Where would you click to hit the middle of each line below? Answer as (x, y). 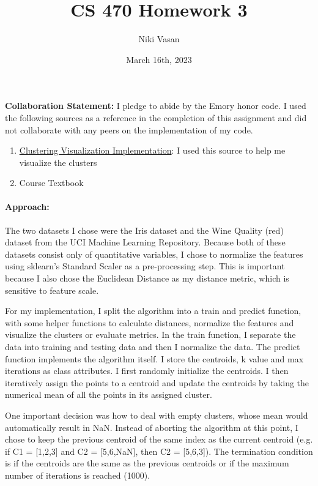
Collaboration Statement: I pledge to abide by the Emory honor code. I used (156, 106)
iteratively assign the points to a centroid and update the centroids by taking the (157, 382)
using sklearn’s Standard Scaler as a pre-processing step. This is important (145, 266)
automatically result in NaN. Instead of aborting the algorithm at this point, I (152, 427)
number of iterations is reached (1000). (78, 475)
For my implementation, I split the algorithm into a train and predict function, (153, 311)
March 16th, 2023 (159, 59)
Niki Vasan (159, 39)
